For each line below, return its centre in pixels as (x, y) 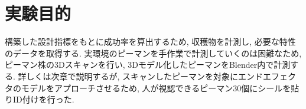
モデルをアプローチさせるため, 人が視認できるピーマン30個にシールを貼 (160, 87)
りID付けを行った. (40, 99)
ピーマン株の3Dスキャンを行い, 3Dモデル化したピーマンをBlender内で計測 (148, 65)
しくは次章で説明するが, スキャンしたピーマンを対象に (132, 76)
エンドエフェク (267, 76)
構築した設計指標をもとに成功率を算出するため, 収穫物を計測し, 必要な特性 (150, 42)
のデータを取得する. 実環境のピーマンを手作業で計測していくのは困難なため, (153, 53)
